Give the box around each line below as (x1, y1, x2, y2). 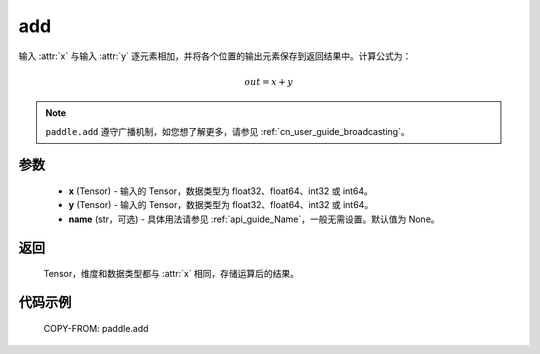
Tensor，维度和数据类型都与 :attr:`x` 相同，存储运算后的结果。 (43, 268, 300, 280)
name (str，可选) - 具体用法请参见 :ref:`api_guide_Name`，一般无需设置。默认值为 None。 (68, 213, 440, 225)
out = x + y (244, 76, 294, 87)
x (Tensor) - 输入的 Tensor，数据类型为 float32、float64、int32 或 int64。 (68, 185, 374, 197)
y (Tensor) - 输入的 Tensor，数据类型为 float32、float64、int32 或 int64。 (68, 199, 374, 211)
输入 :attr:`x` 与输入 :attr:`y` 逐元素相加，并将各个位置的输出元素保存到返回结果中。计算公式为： (18, 50, 412, 62)
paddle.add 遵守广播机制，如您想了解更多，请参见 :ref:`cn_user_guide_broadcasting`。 (45, 125, 410, 137)
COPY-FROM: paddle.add (43, 322, 149, 334)
